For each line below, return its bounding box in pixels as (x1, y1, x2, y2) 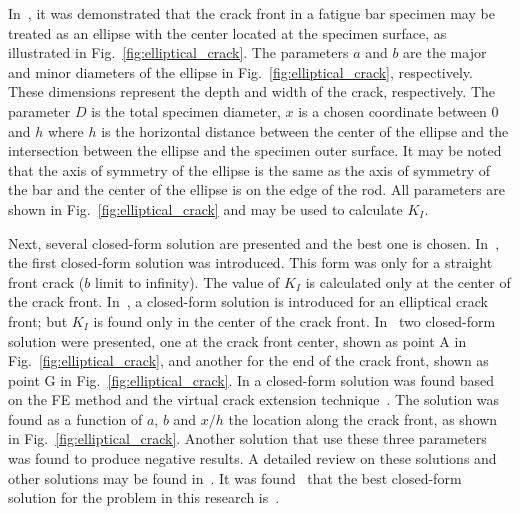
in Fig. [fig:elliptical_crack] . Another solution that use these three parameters (8, 428, 487, 449)
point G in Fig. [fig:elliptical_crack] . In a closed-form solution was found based (8, 369, 495, 390)
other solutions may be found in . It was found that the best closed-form (8, 467, 462, 488)
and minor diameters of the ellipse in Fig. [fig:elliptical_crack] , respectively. (8, 61, 473, 82)
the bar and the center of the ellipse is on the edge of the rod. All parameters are (8, 179, 506, 200)
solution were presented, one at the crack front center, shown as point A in (8, 330, 467, 351)
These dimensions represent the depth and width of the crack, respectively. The (8, 81, 496, 102)
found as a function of (8, 408, 143, 429)
